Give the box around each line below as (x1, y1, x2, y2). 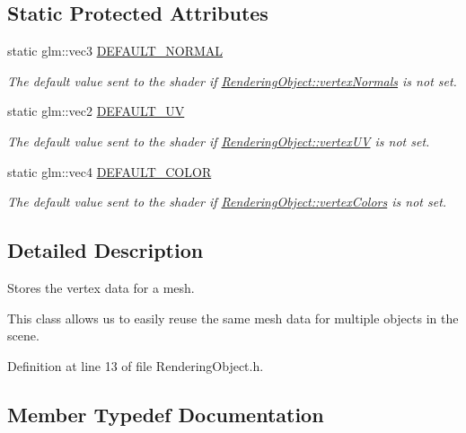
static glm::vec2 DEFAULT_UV (7, 102, 185, 120)
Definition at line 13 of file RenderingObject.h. (7, 356, 264, 375)
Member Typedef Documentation (7, 400, 324, 428)
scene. (7, 326, 40, 345)
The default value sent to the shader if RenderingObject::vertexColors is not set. (7, 192, 447, 211)
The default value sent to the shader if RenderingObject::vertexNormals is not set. (7, 71, 457, 90)
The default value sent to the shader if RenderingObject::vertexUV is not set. (7, 131, 430, 150)
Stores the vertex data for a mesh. (7, 278, 195, 296)
